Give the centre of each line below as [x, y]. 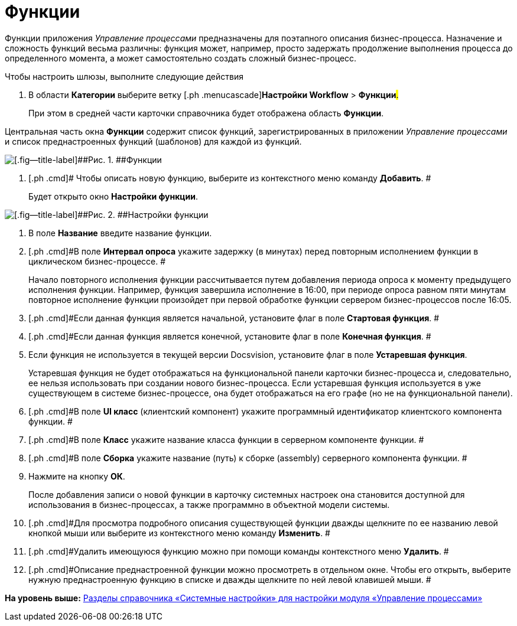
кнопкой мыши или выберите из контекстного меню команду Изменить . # [179, 533]
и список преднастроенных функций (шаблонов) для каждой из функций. [153, 141]
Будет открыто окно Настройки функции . [113, 196]
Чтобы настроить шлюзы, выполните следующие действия [124, 76]
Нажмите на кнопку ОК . [77, 476]
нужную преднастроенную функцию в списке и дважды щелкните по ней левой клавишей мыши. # [230, 579]
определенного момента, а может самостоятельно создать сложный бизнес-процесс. [181, 58]
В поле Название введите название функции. [120, 233]
